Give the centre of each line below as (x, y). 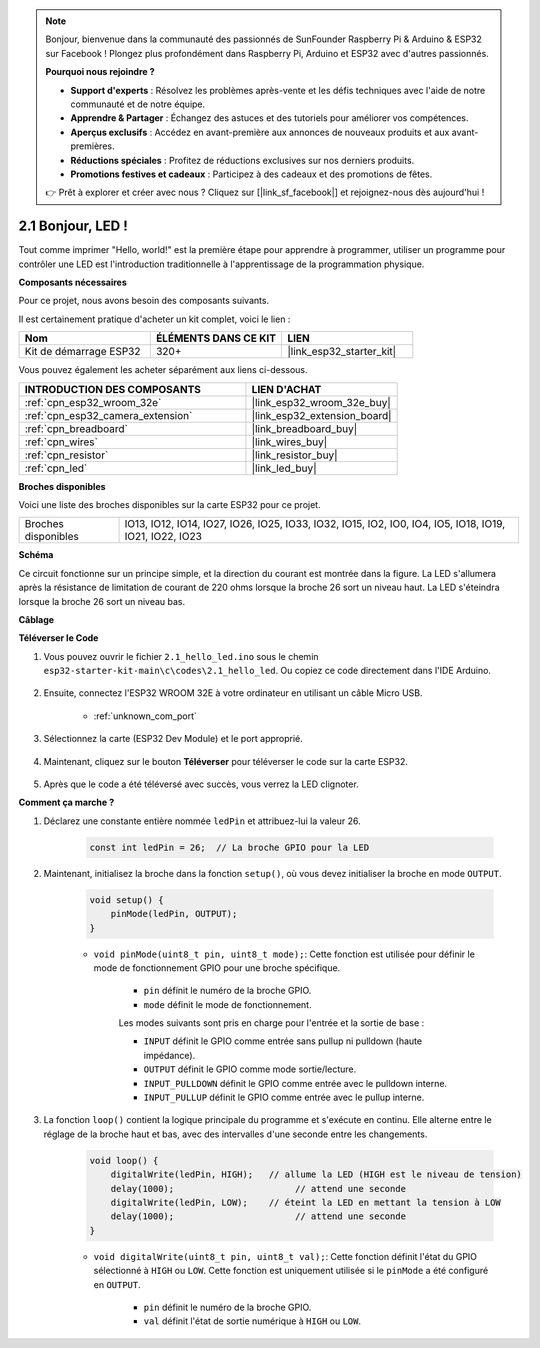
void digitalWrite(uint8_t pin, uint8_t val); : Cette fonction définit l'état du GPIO (285, 1256)
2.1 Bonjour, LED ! (73, 226)
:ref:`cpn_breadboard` (76, 428)
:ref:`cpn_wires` (61, 442)
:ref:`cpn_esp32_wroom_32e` (93, 402)
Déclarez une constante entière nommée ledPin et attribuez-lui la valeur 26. (202, 821)
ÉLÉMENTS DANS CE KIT (216, 338)
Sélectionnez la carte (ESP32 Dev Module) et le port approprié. (173, 739)
